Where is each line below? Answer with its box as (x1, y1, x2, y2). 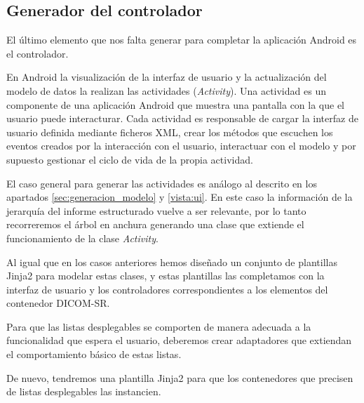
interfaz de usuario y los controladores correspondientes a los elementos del (6, 282, 328, 296)
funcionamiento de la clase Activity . (6, 230, 159, 245)
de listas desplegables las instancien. (6, 384, 161, 399)
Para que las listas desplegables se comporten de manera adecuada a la (6, 319, 311, 333)
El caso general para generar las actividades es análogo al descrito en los (6, 176, 317, 190)
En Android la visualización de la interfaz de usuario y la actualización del (6, 70, 327, 84)
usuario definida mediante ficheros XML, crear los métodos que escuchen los (6, 124, 333, 139)
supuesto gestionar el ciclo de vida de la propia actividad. (6, 152, 253, 166)
